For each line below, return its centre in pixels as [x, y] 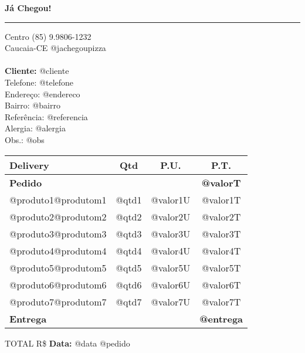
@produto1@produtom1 [58, 199]
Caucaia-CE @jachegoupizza [55, 48]
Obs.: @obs [25, 139]
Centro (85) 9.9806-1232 [48, 36]
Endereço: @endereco [43, 94]
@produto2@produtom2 [58, 216]
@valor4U [171, 250]
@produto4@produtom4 [58, 250]
